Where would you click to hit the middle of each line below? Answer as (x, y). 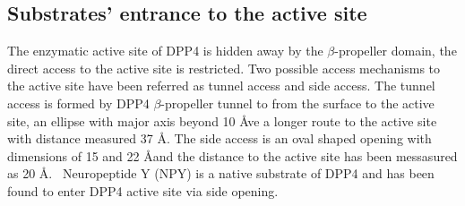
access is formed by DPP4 (78, 103)
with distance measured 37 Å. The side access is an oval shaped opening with (220, 138)
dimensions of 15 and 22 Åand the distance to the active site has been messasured (232, 155)
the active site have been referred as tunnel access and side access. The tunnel (221, 86)
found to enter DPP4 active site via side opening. (143, 190)
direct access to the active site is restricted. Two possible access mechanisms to (224, 68)
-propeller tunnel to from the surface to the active (297, 103)
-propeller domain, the (396, 51)
